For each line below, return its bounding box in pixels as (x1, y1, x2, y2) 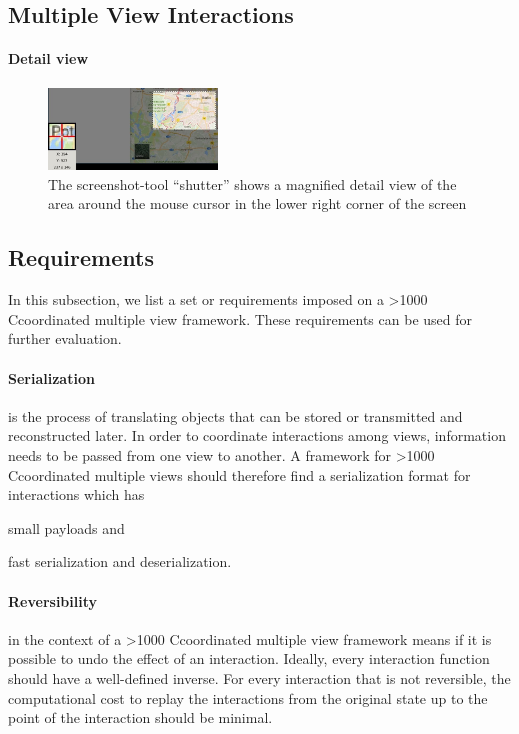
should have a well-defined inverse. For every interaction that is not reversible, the (8, 667, 511, 688)
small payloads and (8, 517, 125, 538)
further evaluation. (8, 328, 122, 349)
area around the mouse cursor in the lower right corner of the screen (48, 193, 467, 214)
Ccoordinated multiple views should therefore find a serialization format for (8, 464, 471, 485)
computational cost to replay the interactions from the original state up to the (8, 687, 488, 708)
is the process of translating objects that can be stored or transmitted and (8, 405, 463, 426)
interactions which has (8, 484, 145, 505)
